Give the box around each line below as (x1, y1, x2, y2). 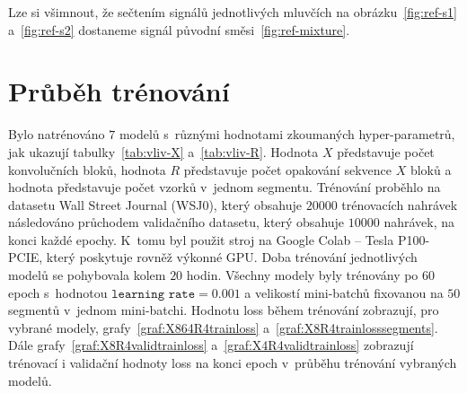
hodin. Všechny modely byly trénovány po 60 (186, 266, 436, 284)
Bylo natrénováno (8, 125, 105, 144)
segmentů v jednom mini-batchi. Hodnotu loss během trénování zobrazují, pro (8, 301, 439, 319)
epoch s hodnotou (8, 283, 108, 301)
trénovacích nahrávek (341, 195, 458, 214)
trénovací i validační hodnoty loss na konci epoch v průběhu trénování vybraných (8, 354, 457, 372)
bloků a (410, 160, 452, 179)
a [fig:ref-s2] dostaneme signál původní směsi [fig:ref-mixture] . (8, 20, 350, 39)
